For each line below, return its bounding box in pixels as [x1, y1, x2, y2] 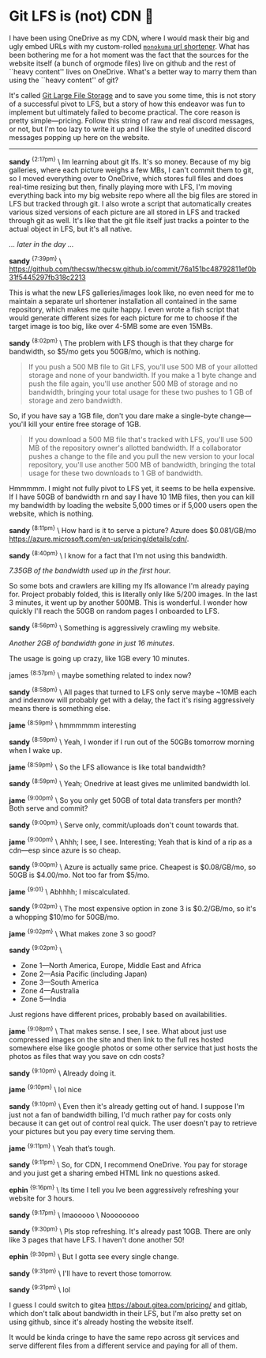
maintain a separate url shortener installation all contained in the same [9, 297, 238, 306]
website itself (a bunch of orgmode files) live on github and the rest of [9, 59, 236, 68]
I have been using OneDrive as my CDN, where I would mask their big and [9, 33, 249, 43]
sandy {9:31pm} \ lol [9, 1284, 70, 1294]
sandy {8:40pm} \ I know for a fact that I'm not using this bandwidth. [9, 549, 228, 560]
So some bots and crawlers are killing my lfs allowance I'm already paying [9, 581, 249, 591]
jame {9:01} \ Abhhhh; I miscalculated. [9, 886, 130, 897]
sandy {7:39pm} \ [9, 255, 62, 266]
